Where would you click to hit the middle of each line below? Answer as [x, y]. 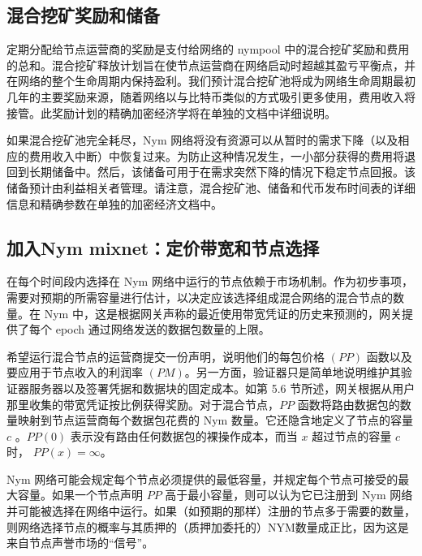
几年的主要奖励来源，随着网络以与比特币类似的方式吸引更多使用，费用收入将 [211, 96]
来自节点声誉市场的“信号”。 [80, 543]
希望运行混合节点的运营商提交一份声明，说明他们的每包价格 [166, 356]
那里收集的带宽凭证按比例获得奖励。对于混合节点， [143, 404]
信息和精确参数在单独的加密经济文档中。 [114, 203]
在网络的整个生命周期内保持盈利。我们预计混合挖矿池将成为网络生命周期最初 [211, 81]
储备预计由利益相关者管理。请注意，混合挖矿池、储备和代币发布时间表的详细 [211, 187]
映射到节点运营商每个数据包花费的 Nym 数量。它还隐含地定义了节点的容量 [215, 420]
